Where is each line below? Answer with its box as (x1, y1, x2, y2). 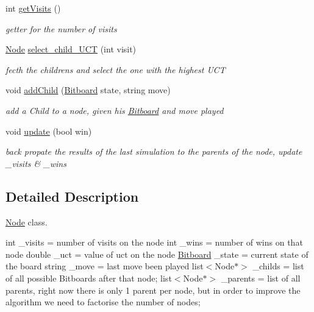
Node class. (5, 215, 48, 228)
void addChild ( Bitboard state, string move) (5, 83, 171, 96)
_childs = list (252, 260, 304, 272)
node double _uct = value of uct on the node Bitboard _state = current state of (5, 247, 309, 260)
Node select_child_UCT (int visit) (5, 43, 137, 55)
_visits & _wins (5, 157, 66, 169)
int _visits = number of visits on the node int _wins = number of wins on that (5, 236, 303, 249)
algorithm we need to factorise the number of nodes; (5, 296, 201, 308)
